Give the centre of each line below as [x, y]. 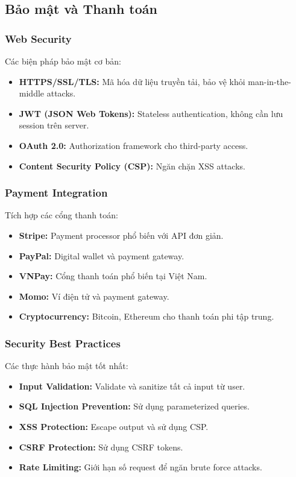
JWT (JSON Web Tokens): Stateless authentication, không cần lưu [151, 113]
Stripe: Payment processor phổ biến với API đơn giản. [121, 235]
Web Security [38, 38]
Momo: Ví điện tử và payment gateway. [94, 296]
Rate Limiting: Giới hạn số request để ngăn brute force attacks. [140, 467]
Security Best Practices [63, 343]
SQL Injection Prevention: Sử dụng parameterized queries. [134, 406]
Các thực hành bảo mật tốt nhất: [67, 366]
